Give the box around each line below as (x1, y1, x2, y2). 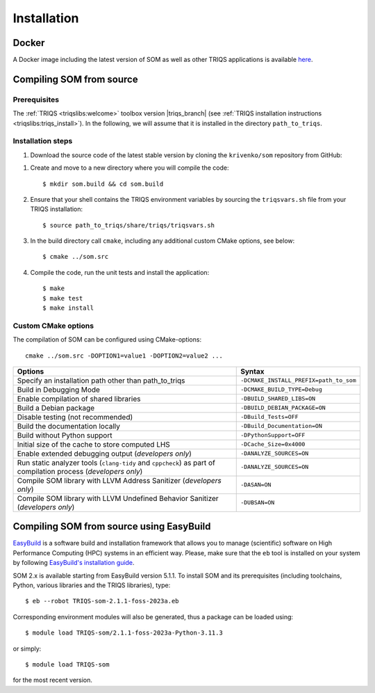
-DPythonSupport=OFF (240, 431, 306, 439)
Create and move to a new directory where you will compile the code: (30, 164, 229, 172)
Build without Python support (17, 430, 112, 440)
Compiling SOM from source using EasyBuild (12, 520, 211, 532)
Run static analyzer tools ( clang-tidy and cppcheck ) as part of (17, 458, 215, 468)
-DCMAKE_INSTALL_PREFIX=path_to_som (240, 376, 357, 384)
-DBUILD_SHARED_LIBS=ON (240, 395, 316, 403)
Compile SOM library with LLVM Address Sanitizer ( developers (17, 475, 222, 485)
